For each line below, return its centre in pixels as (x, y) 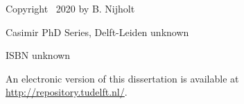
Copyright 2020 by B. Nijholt (70, 8)
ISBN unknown (38, 55)
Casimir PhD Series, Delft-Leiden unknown (97, 32)
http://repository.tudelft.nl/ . (67, 92)
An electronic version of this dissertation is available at (122, 78)
